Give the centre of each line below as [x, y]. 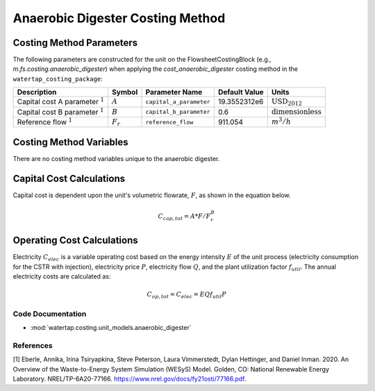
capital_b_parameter [178, 112]
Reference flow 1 [45, 122]
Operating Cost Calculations [75, 241]
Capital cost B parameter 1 [60, 111]
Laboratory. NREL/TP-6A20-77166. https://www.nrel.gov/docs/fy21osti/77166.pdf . [130, 378]
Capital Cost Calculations [69, 178]
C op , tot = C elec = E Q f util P [187, 295]
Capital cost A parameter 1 [60, 101]
